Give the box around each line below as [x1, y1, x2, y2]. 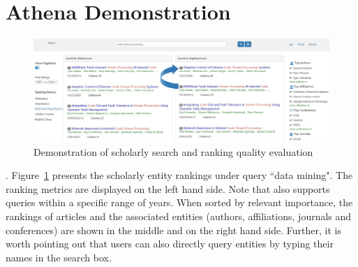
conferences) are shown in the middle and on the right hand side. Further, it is [6, 222, 341, 237]
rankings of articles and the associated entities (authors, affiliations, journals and [6, 208, 352, 223]
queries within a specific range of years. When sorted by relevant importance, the [6, 195, 353, 210]
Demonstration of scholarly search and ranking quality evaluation [33, 144, 313, 159]
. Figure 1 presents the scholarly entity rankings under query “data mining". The [6, 168, 353, 182]
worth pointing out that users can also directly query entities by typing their [6, 236, 334, 251]
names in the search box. [6, 250, 112, 264]
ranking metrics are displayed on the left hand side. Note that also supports [6, 181, 330, 196]
